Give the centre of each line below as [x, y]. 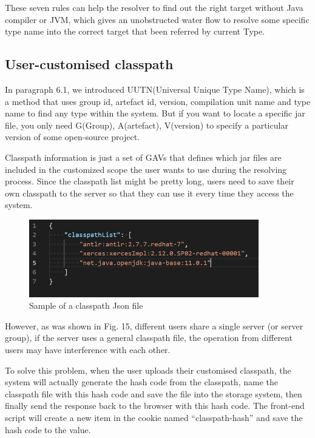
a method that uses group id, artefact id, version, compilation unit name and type [158, 101]
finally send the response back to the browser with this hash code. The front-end [155, 406]
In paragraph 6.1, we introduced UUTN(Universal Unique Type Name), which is [155, 89]
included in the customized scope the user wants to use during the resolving [146, 169]
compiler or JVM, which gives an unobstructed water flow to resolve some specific [157, 19]
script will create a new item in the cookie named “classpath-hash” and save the [154, 418]
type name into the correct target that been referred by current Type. [135, 31]
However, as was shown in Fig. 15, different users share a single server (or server [154, 325]
